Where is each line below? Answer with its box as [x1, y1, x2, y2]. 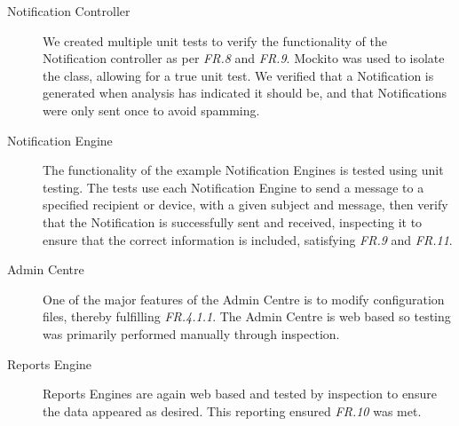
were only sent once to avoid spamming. [43, 100, 260, 119]
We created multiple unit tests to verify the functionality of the [43, 31, 387, 50]
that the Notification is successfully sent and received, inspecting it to [43, 212, 423, 231]
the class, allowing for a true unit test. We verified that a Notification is [43, 66, 434, 84]
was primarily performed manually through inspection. [43, 324, 340, 343]
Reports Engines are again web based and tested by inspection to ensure [43, 384, 437, 403]
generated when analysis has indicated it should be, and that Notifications [43, 83, 447, 102]
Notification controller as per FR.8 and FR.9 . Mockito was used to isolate [43, 49, 445, 67]
